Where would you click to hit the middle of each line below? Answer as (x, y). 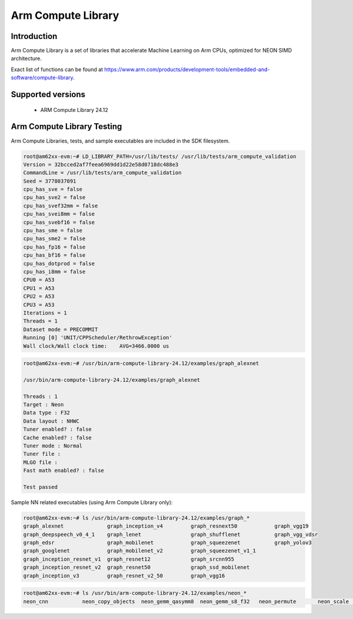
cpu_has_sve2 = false (54, 198)
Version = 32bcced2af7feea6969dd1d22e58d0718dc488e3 (101, 164)
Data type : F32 (47, 413)
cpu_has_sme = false (53, 231)
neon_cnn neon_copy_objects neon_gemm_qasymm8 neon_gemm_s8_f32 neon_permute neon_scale (186, 601)
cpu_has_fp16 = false (54, 247)
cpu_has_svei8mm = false (59, 214)
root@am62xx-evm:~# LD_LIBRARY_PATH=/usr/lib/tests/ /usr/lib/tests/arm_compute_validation (160, 156)
